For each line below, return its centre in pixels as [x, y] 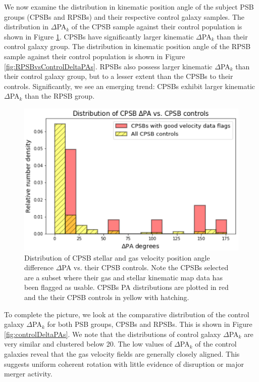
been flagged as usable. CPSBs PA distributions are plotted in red [126, 287]
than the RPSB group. [60, 96]
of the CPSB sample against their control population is [157, 27]
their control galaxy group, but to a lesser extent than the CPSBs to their [119, 76]
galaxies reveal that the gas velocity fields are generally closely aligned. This [122, 353]
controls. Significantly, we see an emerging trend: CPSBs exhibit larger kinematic [130, 86]
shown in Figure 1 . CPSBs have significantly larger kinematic [99, 36]
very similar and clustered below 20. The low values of [88, 344]
